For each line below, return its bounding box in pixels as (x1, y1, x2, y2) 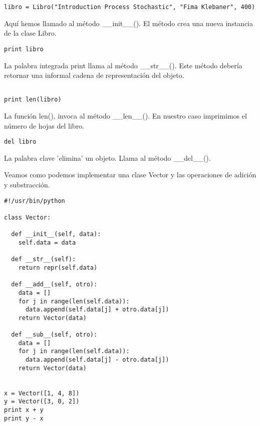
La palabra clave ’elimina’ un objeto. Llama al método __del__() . (4, 152, 211, 163)
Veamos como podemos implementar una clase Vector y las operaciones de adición (4, 169, 256, 180)
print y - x (4, 414, 44, 422)
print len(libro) (4, 96, 62, 103)
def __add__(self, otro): (11, 281, 98, 288)
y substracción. (4, 179, 50, 190)
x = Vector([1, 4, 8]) (4, 389, 80, 397)
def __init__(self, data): (11, 231, 101, 238)
